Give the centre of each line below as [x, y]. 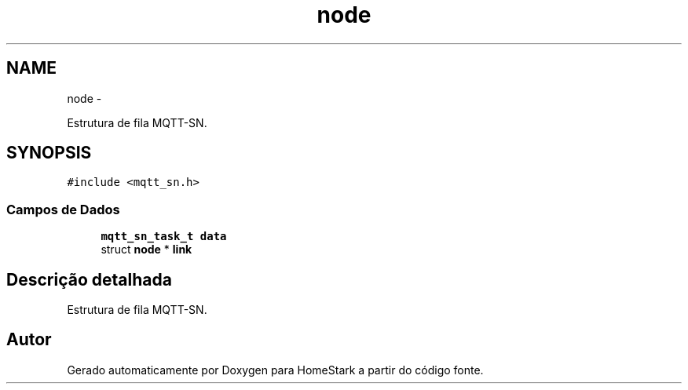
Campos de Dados [63, 209]
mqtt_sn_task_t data [164, 237]
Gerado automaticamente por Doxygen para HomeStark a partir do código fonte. [275, 370]
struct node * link [146, 250]
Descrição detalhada [89, 279]
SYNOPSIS [49, 153]
